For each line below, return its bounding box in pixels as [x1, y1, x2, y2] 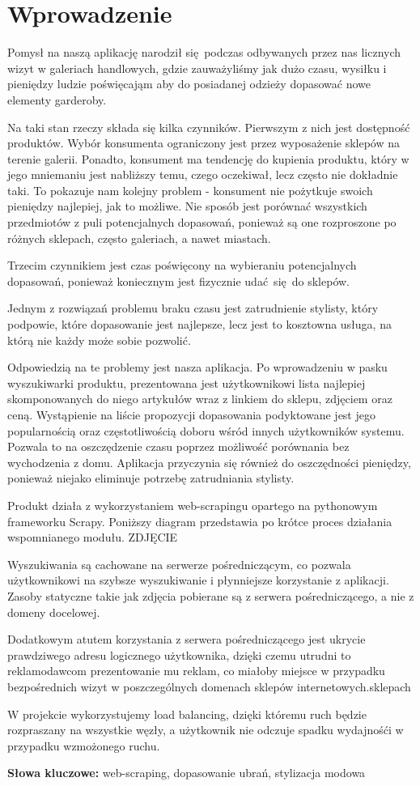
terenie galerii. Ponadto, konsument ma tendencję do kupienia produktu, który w [7, 150, 409, 167]
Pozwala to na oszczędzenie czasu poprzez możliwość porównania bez [7, 438, 350, 455]
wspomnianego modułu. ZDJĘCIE [7, 529, 178, 546]
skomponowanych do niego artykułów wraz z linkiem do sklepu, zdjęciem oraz [7, 390, 392, 407]
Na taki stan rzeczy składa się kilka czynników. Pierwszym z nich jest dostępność [7, 118, 410, 135]
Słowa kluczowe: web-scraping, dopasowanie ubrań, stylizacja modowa [7, 764, 366, 781]
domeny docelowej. [7, 603, 100, 620]
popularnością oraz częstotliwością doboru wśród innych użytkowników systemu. [7, 422, 405, 439]
